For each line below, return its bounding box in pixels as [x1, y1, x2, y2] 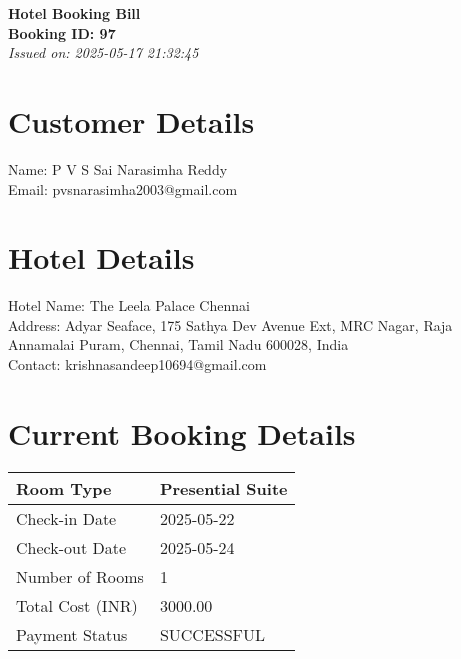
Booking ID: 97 [8, 22, 116, 43]
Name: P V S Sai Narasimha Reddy [8, 158, 228, 179]
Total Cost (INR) [16, 593, 138, 617]
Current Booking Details [8, 412, 356, 453]
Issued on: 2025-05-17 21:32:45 [8, 42, 199, 63]
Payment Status [16, 622, 128, 646]
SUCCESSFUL [159, 622, 266, 646]
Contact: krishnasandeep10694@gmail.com [8, 354, 267, 374]
